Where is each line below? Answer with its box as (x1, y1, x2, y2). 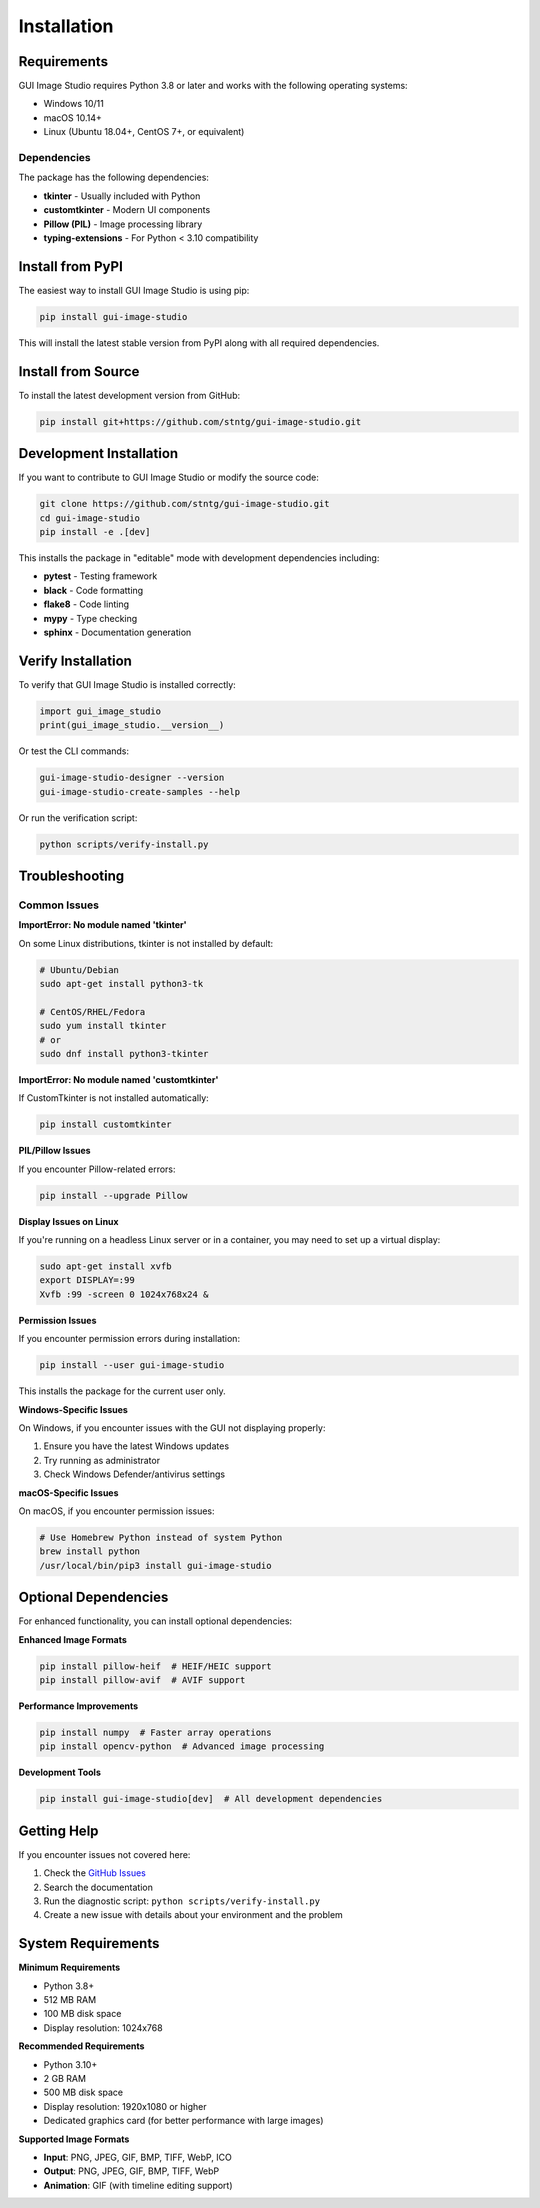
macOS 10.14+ (43, 111, 102, 124)
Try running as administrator (43, 1454, 160, 1466)
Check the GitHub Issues (43, 1867, 147, 1879)
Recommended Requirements (18, 2040, 145, 2052)
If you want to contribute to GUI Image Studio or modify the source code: (18, 471, 319, 484)
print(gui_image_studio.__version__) (39, 720, 225, 731)
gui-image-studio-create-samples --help (39, 786, 240, 797)
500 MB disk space (43, 2086, 124, 2099)
